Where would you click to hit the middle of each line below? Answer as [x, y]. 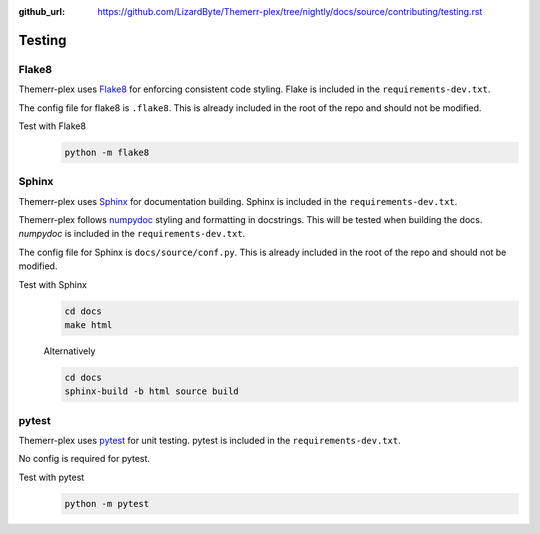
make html [88, 324]
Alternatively [69, 351]
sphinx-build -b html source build [151, 391]
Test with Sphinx [52, 284]
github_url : [41, 11]
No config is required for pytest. [84, 459]
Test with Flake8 [52, 126]
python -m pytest [107, 503]
